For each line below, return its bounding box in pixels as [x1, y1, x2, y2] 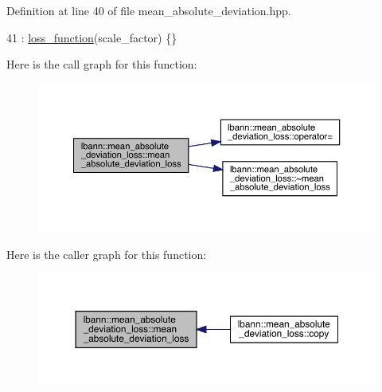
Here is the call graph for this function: [6, 56, 197, 73]
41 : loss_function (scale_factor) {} [6, 29, 177, 45]
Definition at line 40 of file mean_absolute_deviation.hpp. [6, 2, 291, 18]
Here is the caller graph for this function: [6, 245, 207, 262]
